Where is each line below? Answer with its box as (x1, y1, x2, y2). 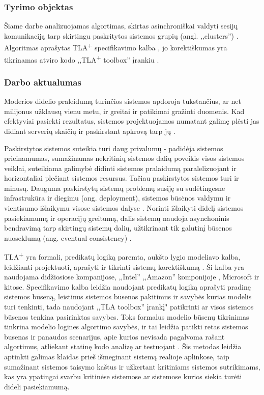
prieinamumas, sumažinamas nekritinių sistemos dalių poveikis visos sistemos (4, 153, 245, 163)
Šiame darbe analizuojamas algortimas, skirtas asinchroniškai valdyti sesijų (4, 20, 238, 31)
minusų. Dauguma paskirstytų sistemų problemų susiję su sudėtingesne (4, 182, 225, 193)
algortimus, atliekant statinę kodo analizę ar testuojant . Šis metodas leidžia (4, 341, 242, 352)
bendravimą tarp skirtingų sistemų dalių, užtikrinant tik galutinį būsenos (4, 222, 232, 233)
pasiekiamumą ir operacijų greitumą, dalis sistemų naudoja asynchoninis (4, 212, 229, 223)
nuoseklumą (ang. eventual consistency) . (4, 232, 132, 243)
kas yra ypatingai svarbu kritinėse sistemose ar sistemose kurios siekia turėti (4, 371, 242, 382)
